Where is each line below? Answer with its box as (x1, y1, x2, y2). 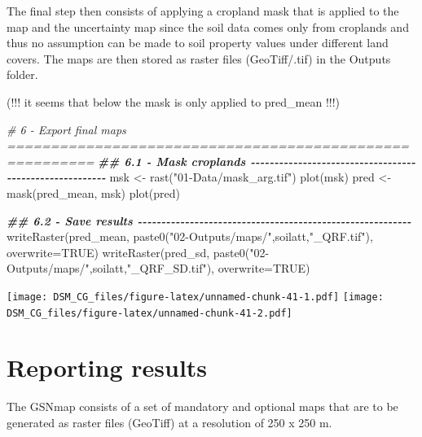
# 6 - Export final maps (7, 120, 126, 138)
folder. (7, 66, 38, 83)
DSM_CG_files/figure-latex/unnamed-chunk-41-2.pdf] (7, 307, 292, 319)
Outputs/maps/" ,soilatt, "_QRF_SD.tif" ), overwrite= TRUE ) (7, 260, 310, 277)
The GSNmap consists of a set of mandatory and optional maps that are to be (7, 398, 398, 415)
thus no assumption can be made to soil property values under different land (7, 34, 389, 51)
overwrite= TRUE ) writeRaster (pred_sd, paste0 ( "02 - (7, 243, 270, 260)
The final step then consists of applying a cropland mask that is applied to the (7, 2, 399, 19)
